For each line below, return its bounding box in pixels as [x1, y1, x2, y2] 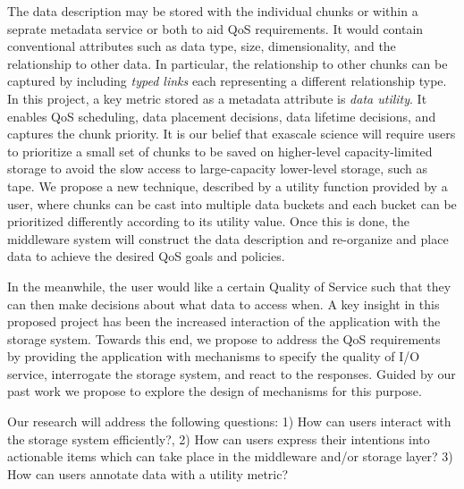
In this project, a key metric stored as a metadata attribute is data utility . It [7, 89, 427, 107]
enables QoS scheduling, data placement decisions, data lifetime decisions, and [7, 106, 436, 125]
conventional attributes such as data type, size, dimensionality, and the [7, 37, 396, 55]
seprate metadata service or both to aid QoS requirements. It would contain [7, 19, 424, 38]
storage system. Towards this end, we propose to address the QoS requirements [7, 329, 441, 348]
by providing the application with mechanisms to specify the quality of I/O [7, 347, 420, 366]
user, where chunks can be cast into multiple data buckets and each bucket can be [7, 194, 457, 213]
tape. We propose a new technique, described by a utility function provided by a [7, 176, 448, 195]
